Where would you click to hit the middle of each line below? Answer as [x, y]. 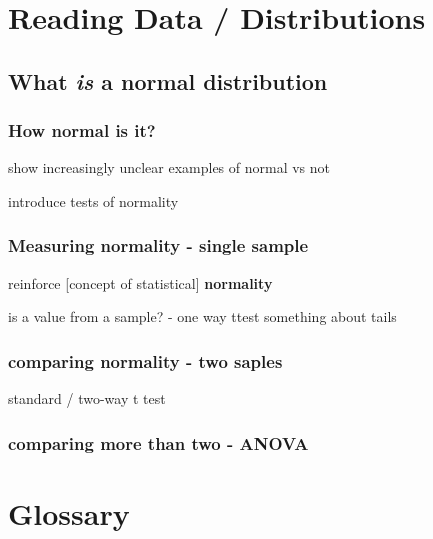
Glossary [69, 512]
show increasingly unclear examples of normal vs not [169, 167]
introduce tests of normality [93, 200]
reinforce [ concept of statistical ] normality [140, 282]
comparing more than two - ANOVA [158, 442]
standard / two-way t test [87, 398]
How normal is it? [82, 130]
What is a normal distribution [168, 80]
